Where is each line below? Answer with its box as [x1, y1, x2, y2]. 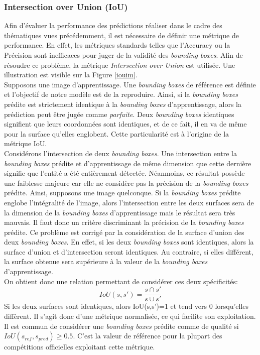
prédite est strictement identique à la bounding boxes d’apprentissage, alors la [4, 98, 242, 109]
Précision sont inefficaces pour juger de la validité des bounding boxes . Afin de [4, 50, 243, 60]
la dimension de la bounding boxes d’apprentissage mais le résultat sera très [4, 207, 235, 217]
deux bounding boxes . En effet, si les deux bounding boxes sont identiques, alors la [4, 236, 254, 247]
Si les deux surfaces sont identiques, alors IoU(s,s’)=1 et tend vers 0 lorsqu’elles [4, 301, 249, 311]
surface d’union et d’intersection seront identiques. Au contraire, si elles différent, [4, 246, 253, 257]
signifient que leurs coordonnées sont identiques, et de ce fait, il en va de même [4, 119, 247, 129]
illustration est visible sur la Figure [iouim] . [4, 69, 138, 80]
